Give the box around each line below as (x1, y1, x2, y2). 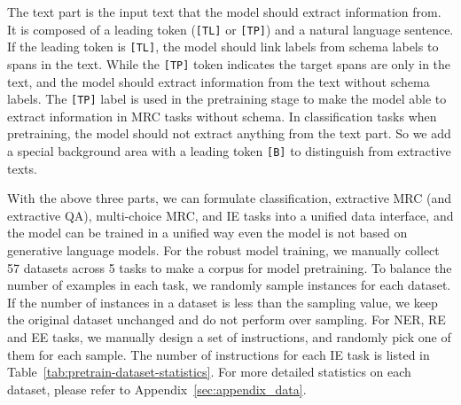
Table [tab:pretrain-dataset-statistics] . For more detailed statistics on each (7, 362, 411, 381)
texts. (7, 159, 37, 177)
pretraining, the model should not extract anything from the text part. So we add (7, 124, 451, 143)
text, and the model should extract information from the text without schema (7, 72, 430, 90)
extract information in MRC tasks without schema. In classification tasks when (7, 106, 437, 125)
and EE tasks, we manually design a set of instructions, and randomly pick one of (7, 328, 451, 346)
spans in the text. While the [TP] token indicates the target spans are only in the (7, 54, 451, 73)
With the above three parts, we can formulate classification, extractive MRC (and (7, 189, 452, 207)
